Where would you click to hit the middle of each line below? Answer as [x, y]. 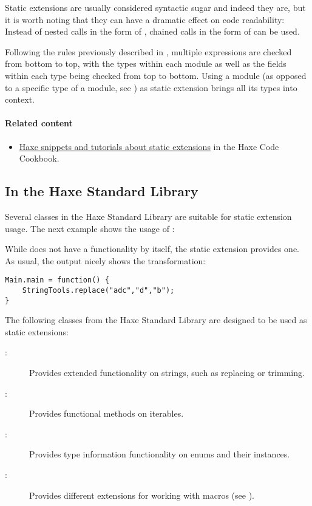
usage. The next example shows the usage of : [90, 228]
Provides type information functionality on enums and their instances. [160, 454]
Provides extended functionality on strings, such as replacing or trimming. [167, 373]
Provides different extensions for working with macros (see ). [142, 495]
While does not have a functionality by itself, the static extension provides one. [152, 249]
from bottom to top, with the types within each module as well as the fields [146, 63]
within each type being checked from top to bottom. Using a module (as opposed [156, 75]
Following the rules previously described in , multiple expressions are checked [148, 51]
